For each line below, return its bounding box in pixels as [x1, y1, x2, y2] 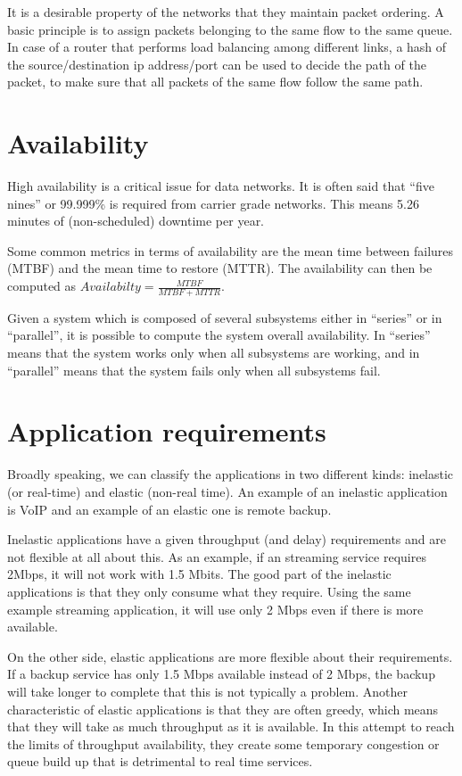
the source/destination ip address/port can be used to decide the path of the [7, 54, 426, 73]
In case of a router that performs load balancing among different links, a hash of [7, 37, 447, 56]
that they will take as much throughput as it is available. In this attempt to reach [7, 717, 455, 736]
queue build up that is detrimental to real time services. [7, 752, 313, 771]
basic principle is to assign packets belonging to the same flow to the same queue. [7, 20, 453, 38]
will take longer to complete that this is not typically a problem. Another [7, 681, 408, 700]
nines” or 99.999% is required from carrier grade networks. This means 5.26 [7, 194, 419, 212]
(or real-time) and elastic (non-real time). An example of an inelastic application [7, 482, 448, 500]
